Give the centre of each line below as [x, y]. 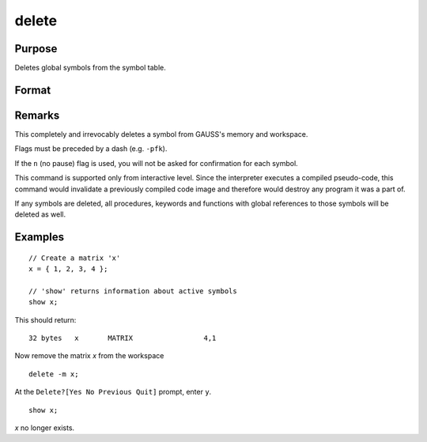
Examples [40, 237]
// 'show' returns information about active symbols [133, 291]
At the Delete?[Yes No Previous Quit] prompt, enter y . [113, 392]
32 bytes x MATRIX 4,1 [123, 338]
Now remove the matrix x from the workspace [89, 356]
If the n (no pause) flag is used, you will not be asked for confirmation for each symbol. [156, 163]
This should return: [45, 319]
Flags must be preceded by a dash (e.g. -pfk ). [91, 149]
